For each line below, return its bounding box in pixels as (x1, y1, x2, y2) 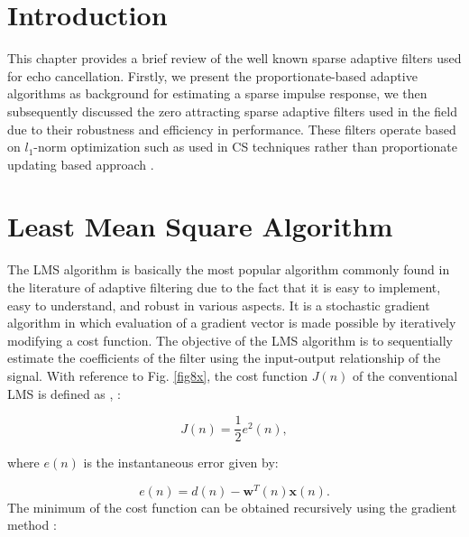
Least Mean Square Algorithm (7, 208, 393, 245)
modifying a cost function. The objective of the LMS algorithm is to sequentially (7, 330, 453, 349)
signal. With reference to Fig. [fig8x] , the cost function (7, 366, 308, 384)
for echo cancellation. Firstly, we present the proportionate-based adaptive (7, 66, 418, 85)
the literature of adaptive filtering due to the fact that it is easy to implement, (7, 278, 441, 296)
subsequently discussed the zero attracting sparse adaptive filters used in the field (7, 101, 457, 120)
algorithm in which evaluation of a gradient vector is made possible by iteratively (7, 313, 456, 332)
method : (7, 515, 57, 534)
